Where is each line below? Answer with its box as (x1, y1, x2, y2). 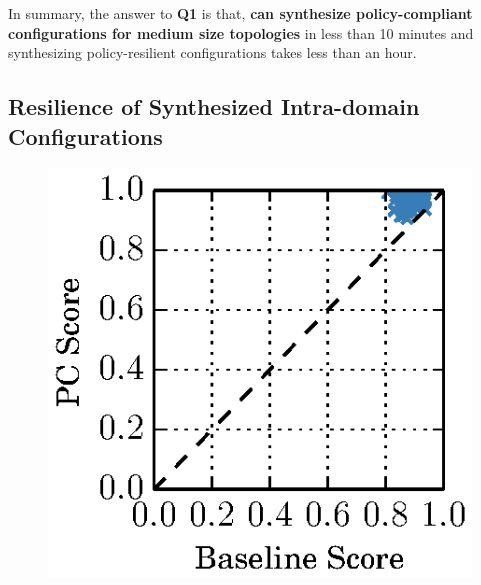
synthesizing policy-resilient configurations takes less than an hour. (8, 42, 417, 63)
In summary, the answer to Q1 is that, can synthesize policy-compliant (8, 3, 473, 23)
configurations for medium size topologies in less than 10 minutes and (8, 22, 474, 43)
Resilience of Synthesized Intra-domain (8, 91, 420, 122)
